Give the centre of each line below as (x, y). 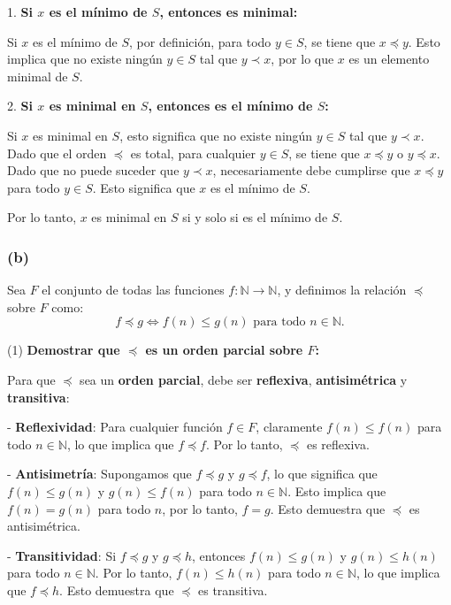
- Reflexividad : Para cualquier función (115, 427)
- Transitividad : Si (62, 555)
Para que (31, 379)
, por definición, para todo (200, 41)
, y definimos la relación (342, 290)
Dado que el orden (57, 153)
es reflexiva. (338, 444)
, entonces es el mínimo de (230, 106)
